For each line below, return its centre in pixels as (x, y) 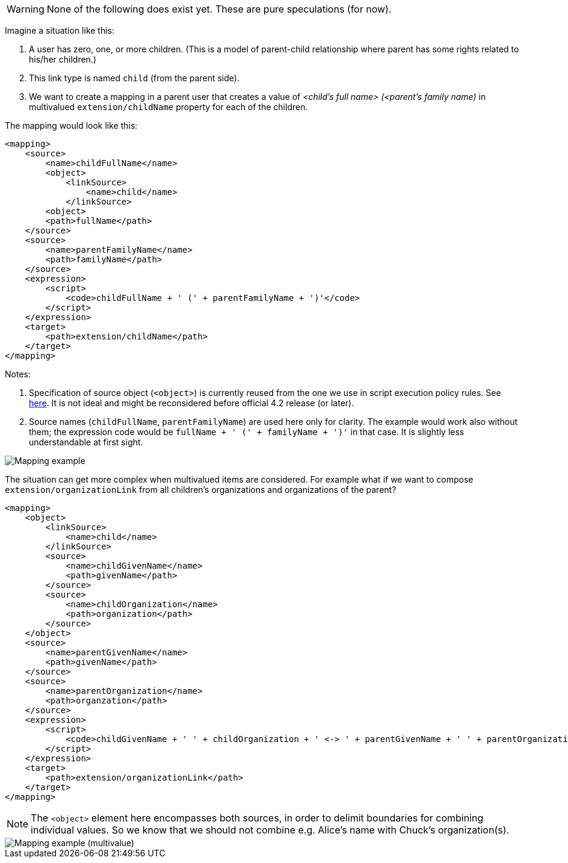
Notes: (18, 374)
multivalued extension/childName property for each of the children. (168, 107)
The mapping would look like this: (71, 125)
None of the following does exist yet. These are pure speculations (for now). (219, 9)
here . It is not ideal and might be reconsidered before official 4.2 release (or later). (192, 403)
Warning (26, 9)
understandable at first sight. (86, 442)
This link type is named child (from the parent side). (134, 78)
